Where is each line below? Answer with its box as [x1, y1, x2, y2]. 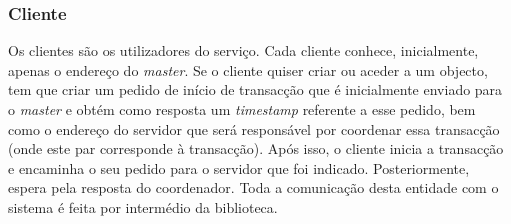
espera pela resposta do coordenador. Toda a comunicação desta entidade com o [8, 177, 499, 198]
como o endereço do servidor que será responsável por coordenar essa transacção [8, 118, 500, 139]
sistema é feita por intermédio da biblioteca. [8, 196, 278, 217]
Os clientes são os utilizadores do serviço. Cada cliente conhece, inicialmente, [8, 40, 479, 61]
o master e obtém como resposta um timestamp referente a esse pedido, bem [8, 99, 476, 119]
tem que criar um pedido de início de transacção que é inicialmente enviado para [8, 79, 503, 100]
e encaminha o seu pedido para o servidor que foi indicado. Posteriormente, [8, 157, 470, 178]
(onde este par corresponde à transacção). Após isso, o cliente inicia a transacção [8, 138, 504, 159]
